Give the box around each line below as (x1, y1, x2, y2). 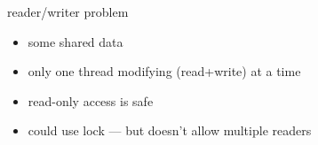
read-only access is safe (28, 91, 154, 110)
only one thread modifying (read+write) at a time (28, 62, 301, 80)
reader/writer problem (7, 3, 129, 20)
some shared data (28, 32, 123, 50)
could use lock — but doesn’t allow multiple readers (28, 121, 312, 140)
